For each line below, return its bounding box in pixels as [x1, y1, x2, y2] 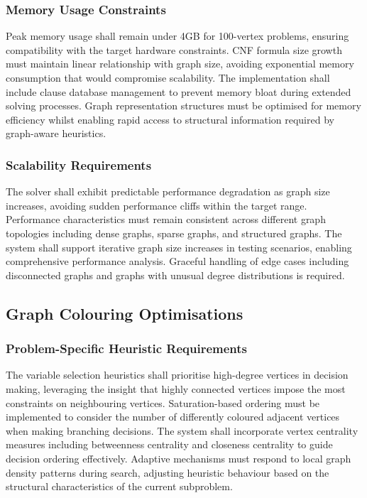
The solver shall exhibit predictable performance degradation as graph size [6, 184, 330, 199]
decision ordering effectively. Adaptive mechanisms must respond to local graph [6, 450, 351, 465]
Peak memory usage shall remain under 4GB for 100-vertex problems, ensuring [6, 28, 349, 43]
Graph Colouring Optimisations [6, 302, 243, 324]
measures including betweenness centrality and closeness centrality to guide [6, 437, 333, 452]
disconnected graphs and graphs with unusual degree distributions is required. [6, 267, 345, 282]
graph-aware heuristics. [6, 126, 106, 141]
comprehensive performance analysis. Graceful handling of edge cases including [6, 254, 349, 269]
